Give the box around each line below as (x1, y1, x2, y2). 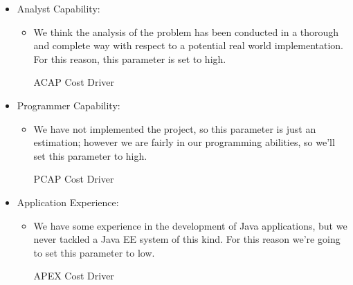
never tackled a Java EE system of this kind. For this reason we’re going (33, 232, 341, 246)
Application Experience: (17, 194, 119, 209)
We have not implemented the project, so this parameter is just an (33, 121, 316, 136)
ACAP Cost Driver (33, 75, 115, 89)
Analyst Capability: (17, 1, 100, 15)
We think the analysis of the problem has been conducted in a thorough (33, 24, 339, 39)
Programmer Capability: (17, 98, 120, 112)
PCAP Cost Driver (33, 172, 114, 186)
